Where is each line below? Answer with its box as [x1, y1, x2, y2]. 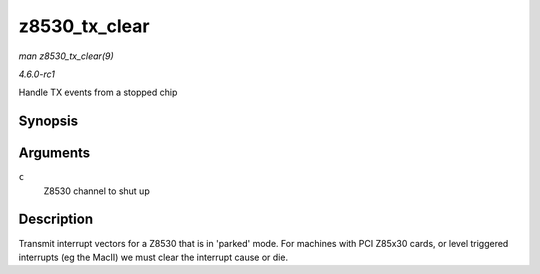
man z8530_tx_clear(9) [18, 50, 114, 62]
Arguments [18, 145, 91, 162]
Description [18, 211, 94, 228]
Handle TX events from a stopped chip [18, 86, 178, 99]
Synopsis [18, 113, 79, 130]
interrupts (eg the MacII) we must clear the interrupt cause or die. [18, 251, 289, 263]
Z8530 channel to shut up [43, 185, 150, 197]
